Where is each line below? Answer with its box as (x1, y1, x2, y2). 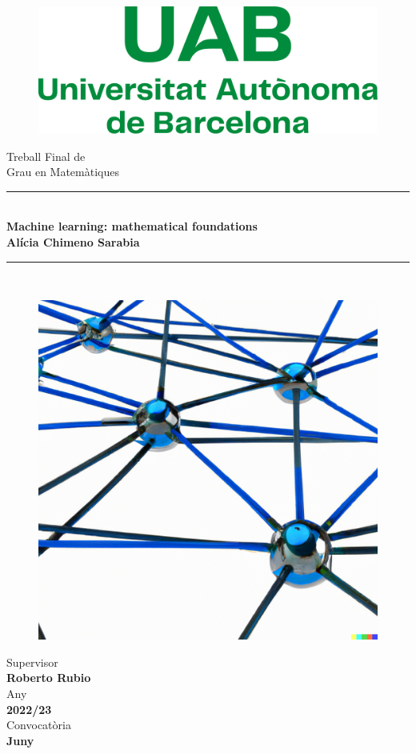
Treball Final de (6, 147, 86, 164)
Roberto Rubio (6, 669, 91, 686)
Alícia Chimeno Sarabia (6, 233, 140, 250)
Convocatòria (6, 716, 71, 733)
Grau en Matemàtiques (6, 163, 119, 180)
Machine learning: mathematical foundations (6, 218, 258, 235)
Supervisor (6, 653, 58, 670)
